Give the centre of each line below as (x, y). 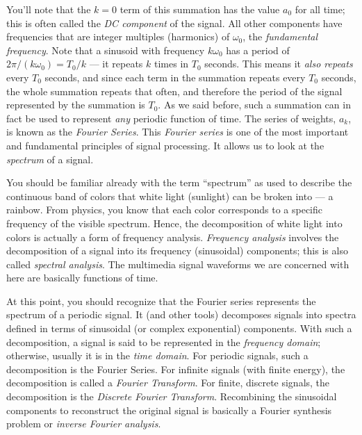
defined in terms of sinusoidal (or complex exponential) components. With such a (179, 328)
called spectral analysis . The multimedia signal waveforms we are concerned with (178, 264)
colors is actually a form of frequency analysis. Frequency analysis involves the (173, 237)
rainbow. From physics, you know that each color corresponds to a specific (164, 210)
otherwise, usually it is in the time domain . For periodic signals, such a (157, 355)
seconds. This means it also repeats (279, 64)
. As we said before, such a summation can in (254, 105)
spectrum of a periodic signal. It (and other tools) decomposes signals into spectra (181, 314)
